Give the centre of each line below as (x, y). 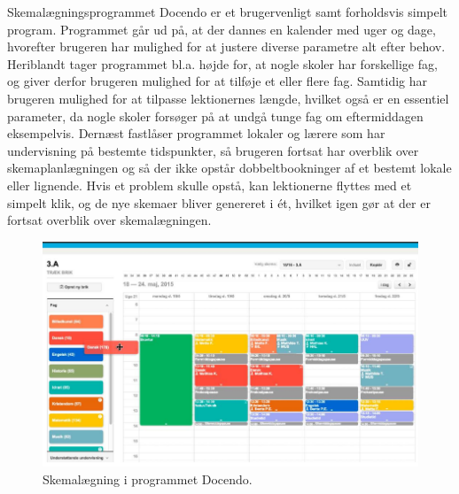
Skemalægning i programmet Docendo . (148, 479)
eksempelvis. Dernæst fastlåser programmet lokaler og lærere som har (196, 133)
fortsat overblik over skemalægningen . (109, 220)
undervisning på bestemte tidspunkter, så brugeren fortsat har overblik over (213, 150)
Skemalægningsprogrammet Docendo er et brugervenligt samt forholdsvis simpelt (228, 12)
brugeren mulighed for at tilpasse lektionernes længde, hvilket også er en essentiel (228, 98)
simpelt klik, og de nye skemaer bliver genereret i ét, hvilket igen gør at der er (219, 202)
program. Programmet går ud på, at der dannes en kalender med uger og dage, (222, 29)
